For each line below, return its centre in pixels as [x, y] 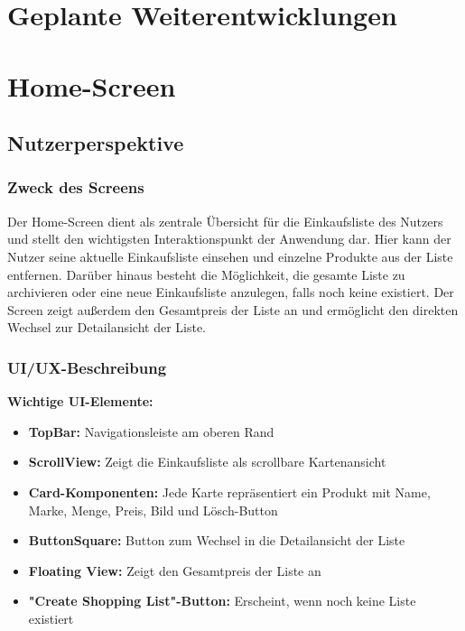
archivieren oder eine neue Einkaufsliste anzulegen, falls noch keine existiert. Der [231, 292]
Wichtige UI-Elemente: [80, 401]
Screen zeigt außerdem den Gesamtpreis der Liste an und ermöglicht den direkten [233, 309]
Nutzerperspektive [96, 143]
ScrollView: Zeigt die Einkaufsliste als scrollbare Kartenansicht [207, 462]
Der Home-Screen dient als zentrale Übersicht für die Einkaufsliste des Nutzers [225, 221]
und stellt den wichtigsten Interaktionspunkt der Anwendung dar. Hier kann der [229, 239]
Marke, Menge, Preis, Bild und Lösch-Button [153, 510]
